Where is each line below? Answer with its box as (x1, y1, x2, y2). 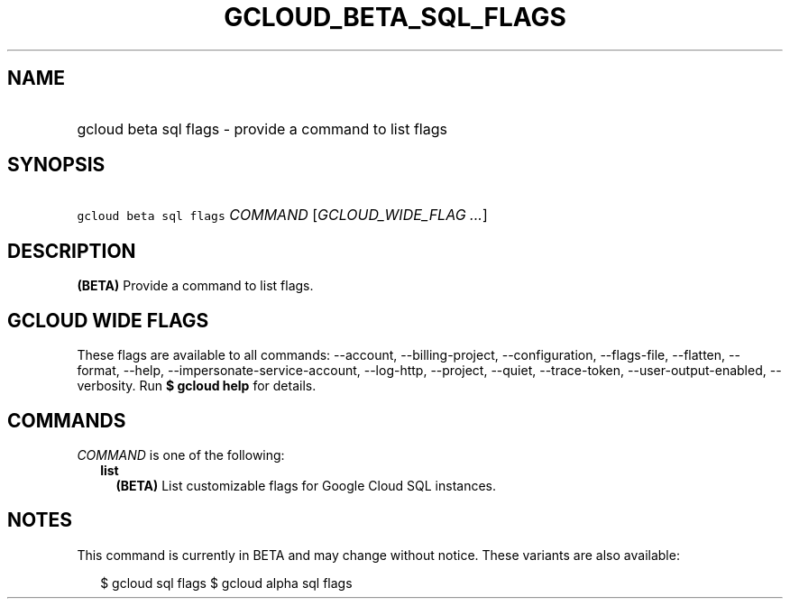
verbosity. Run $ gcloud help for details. (77, 378, 317, 394)
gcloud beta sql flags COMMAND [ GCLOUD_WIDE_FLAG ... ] (77, 206, 488, 225)
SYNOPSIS (7, 153, 106, 177)
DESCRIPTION (7, 239, 136, 262)
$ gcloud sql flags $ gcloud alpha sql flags (100, 574, 353, 591)
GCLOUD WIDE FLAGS (7, 308, 209, 332)
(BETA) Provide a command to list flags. (77, 278, 314, 294)
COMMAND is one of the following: (77, 446, 285, 463)
